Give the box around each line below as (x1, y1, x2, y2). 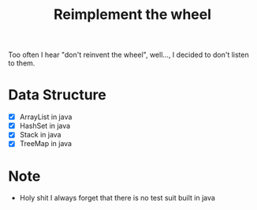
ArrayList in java (19, 112, 73, 122)
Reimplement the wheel (54, 6, 211, 24)
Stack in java (19, 130, 61, 140)
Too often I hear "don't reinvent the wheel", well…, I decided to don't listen (8, 50, 250, 60)
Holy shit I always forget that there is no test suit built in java (19, 193, 215, 203)
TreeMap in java (19, 139, 73, 148)
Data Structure (8, 86, 106, 104)
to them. (8, 58, 35, 68)
